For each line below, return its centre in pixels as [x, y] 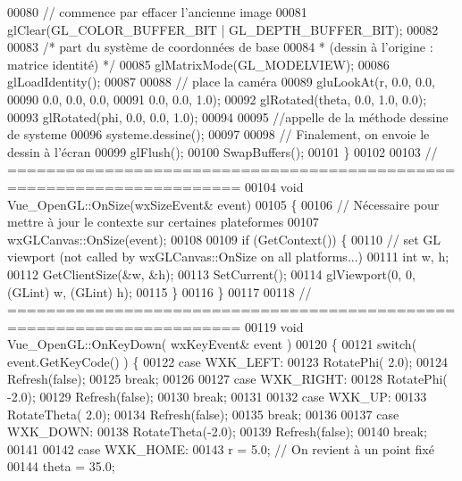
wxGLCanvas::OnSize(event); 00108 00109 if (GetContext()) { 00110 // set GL [224, 239]
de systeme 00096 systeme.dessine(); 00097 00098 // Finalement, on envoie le [218, 134]
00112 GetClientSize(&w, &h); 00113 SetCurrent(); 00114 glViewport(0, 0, [211, 274]
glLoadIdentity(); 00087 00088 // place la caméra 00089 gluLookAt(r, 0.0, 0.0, [221, 82]
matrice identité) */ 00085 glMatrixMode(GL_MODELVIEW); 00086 [198, 64]
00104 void [274, 186]
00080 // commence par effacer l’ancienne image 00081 [157, 12]
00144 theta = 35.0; [61, 466]
